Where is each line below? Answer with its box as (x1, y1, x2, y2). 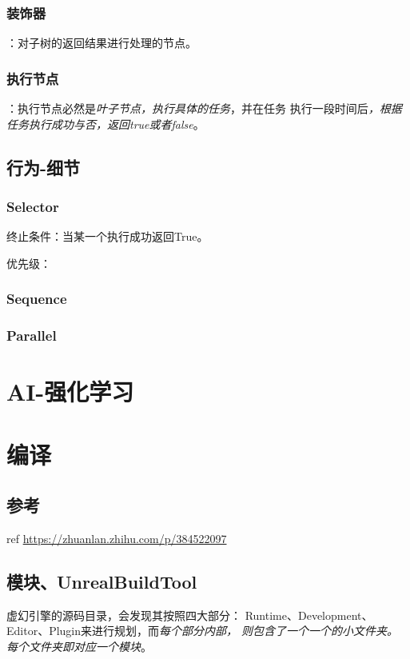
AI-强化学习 (6, 375, 134, 408)
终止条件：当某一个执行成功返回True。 (6, 228, 209, 245)
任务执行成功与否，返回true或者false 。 (6, 115, 205, 132)
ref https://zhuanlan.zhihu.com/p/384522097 (6, 530, 227, 547)
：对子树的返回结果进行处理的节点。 (6, 34, 197, 51)
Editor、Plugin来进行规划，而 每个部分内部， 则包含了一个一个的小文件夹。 (6, 622, 399, 639)
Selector (6, 196, 59, 216)
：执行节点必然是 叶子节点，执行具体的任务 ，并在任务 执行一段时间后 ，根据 (6, 100, 402, 117)
